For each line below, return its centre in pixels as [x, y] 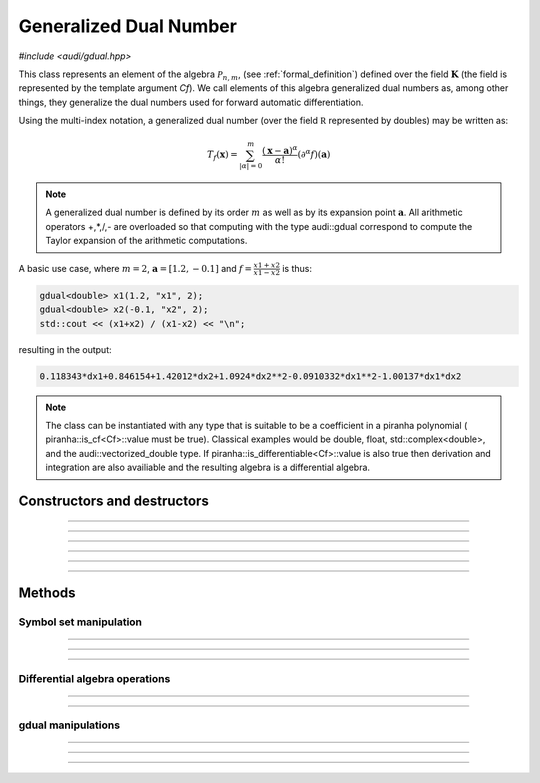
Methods [47, 593]
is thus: [296, 268]
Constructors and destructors [113, 500]
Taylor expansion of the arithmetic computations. [146, 241]
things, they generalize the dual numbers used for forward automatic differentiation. [191, 102]
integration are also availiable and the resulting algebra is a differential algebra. [207, 467]
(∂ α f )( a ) [314, 153]
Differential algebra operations [94, 678]
